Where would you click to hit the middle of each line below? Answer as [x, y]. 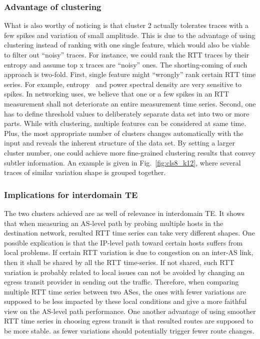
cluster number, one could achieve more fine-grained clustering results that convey [130, 152]
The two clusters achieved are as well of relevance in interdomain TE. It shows [124, 213]
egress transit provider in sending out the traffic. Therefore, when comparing [121, 282]
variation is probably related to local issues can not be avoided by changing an [124, 272]
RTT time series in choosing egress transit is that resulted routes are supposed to [129, 321]
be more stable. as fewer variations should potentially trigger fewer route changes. [129, 331]
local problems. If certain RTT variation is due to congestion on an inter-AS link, [129, 252]
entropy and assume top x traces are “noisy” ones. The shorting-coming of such [126, 64]
